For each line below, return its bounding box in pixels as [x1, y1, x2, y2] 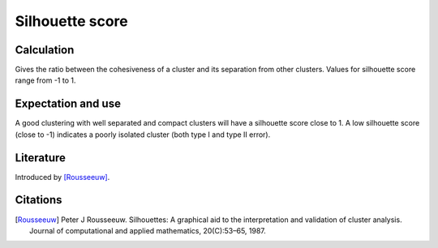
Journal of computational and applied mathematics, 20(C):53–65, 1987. [29, 225, 267, 235]
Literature [15, 151, 67, 165]
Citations [15, 193, 62, 207]
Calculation [15, 43, 75, 57]
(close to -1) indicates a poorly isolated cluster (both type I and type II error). [15, 130, 271, 139]
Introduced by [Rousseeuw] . [15, 172, 110, 182]
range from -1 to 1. [15, 75, 76, 85]
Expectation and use [15, 97, 122, 111]
